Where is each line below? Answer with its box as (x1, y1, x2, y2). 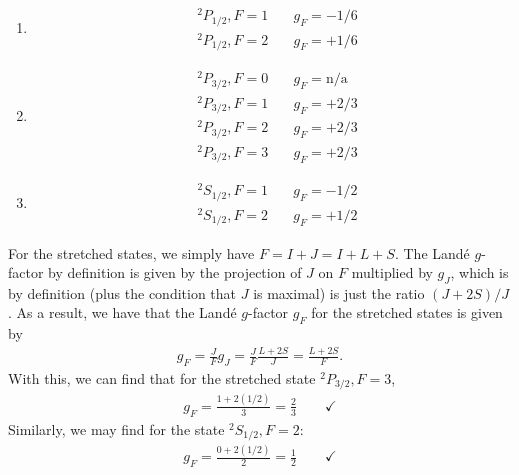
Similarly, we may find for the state (8, 418, 225, 439)
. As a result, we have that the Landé (8, 302, 237, 323)
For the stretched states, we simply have (8, 242, 255, 263)
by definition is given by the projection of (48, 262, 302, 283)
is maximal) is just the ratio (253, 282, 425, 303)
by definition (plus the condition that (8, 282, 237, 303)
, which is (450, 262, 509, 283)
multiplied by (351, 262, 433, 283)
